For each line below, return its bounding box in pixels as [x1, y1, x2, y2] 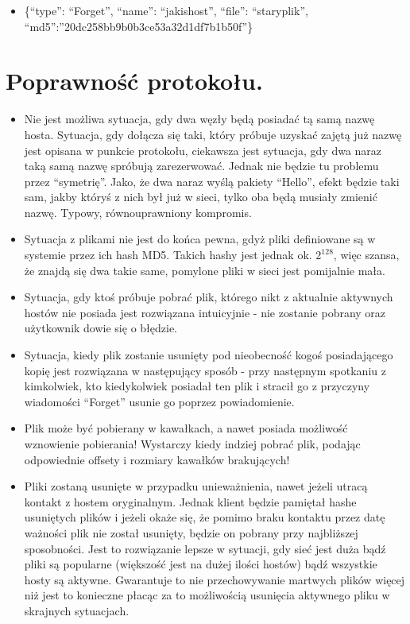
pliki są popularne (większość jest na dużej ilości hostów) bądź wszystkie [24, 556, 377, 572]
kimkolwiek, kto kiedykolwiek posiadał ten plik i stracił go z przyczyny [24, 378, 370, 394]
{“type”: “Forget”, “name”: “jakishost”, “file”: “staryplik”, [24, 2, 308, 18]
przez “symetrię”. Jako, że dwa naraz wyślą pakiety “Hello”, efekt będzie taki [24, 172, 400, 189]
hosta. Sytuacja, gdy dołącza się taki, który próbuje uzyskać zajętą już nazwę [24, 126, 402, 142]
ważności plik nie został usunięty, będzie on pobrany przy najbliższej [24, 524, 358, 541]
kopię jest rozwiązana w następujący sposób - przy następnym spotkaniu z [24, 362, 386, 378]
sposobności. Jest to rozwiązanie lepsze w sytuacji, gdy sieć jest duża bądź [24, 540, 386, 556]
